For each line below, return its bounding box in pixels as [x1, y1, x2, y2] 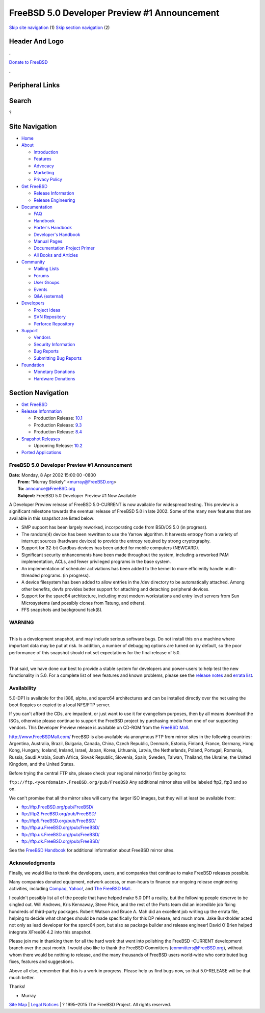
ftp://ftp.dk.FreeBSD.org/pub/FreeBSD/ [21, 838, 100, 844]
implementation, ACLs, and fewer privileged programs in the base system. [21, 559, 171, 564]
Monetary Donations [33, 369, 75, 375]
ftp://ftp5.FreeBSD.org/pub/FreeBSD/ [21, 818, 96, 824]
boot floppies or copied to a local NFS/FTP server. [9, 702, 110, 708]
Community [21, 259, 45, 265]
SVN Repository [33, 314, 66, 320]
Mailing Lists [33, 266, 59, 272]
